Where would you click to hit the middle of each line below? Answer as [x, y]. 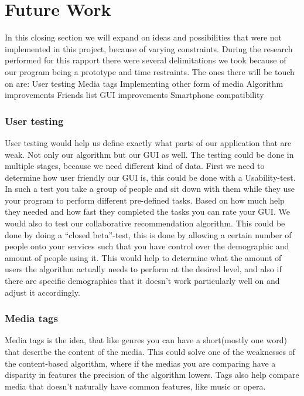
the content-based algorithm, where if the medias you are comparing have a [140, 363]
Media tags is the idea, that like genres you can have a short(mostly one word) [146, 340]
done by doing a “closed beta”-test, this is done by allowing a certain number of [148, 234]
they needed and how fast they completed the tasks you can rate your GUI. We [147, 211]
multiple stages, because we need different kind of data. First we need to [135, 166]
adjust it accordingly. [42, 292]
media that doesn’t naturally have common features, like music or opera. [135, 386]
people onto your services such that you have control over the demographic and [147, 246]
